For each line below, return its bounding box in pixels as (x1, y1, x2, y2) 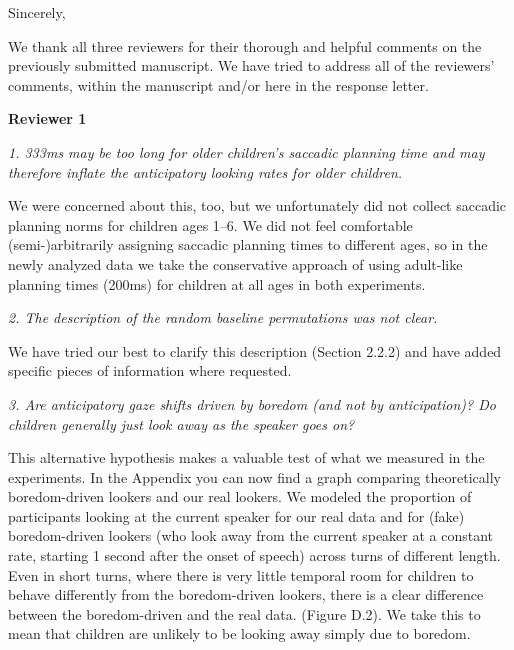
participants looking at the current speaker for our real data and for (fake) (8, 505, 465, 526)
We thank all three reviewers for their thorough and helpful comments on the (8, 35, 482, 56)
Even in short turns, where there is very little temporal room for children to (8, 564, 474, 585)
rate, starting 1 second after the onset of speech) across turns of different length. (8, 545, 501, 566)
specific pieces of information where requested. (8, 360, 292, 381)
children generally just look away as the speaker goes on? (8, 413, 355, 434)
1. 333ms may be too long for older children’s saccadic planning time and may (8, 141, 485, 162)
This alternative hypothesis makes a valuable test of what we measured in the (8, 447, 485, 468)
